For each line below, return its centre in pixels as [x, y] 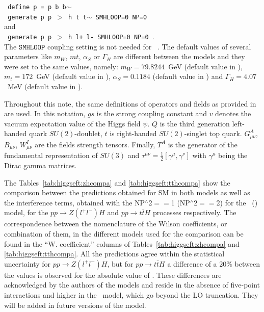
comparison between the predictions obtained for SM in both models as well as [127, 192]
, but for [120, 263]
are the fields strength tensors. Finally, [95, 144]
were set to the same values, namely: [61, 66]
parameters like [28, 56]
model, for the [26, 212]
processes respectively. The [194, 212]
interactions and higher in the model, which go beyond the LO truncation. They [131, 294]
